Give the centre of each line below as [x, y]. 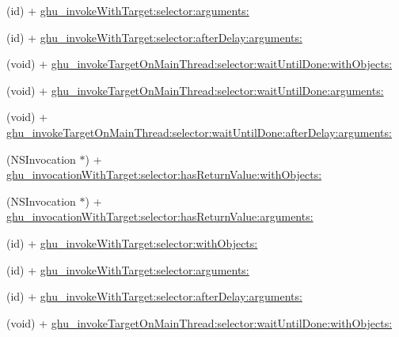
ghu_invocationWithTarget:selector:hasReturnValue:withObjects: [164, 174]
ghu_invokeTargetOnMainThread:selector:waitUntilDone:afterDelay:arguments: [199, 132]
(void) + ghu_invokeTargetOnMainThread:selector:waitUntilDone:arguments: [195, 90]
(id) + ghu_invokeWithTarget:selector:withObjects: [132, 242]
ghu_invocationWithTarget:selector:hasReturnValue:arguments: [160, 216]
